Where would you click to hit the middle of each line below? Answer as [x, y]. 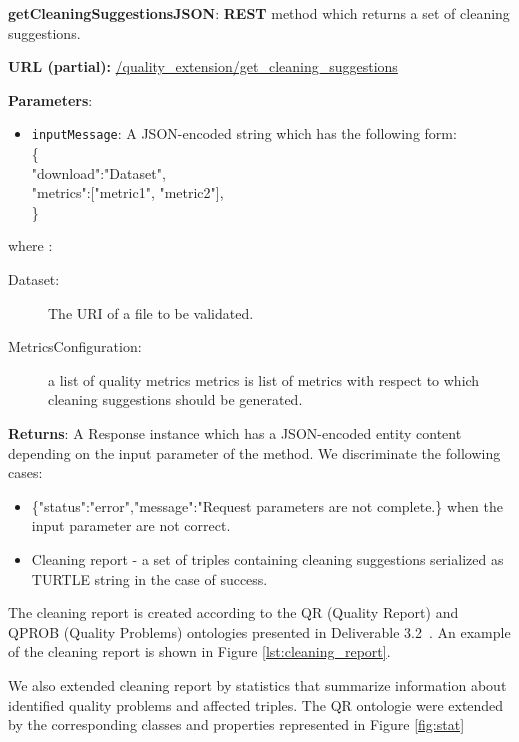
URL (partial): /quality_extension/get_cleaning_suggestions [203, 66]
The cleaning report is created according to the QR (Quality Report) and [233, 612]
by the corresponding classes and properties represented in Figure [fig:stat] [236, 724]
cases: [25, 472]
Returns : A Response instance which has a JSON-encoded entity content [235, 432]
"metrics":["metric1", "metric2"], [127, 192]
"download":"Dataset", [98, 172]
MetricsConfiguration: [75, 346]
